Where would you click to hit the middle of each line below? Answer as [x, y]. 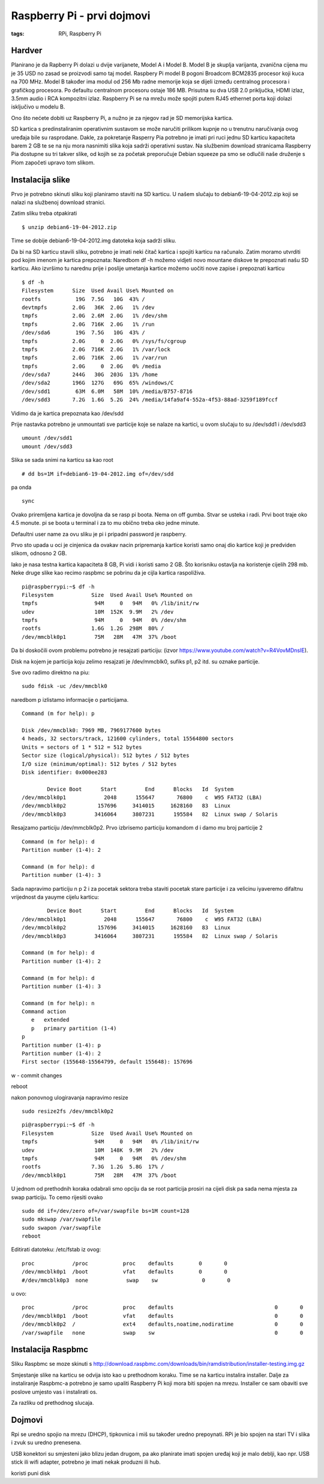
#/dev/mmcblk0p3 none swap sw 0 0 [126, 1280]
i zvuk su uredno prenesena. [46, 1443]
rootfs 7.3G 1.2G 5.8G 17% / [93, 1167]
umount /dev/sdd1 [47, 438]
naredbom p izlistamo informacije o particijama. [70, 699]
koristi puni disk [31, 1473]
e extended [50, 1020]
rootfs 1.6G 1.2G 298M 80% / [93, 629]
